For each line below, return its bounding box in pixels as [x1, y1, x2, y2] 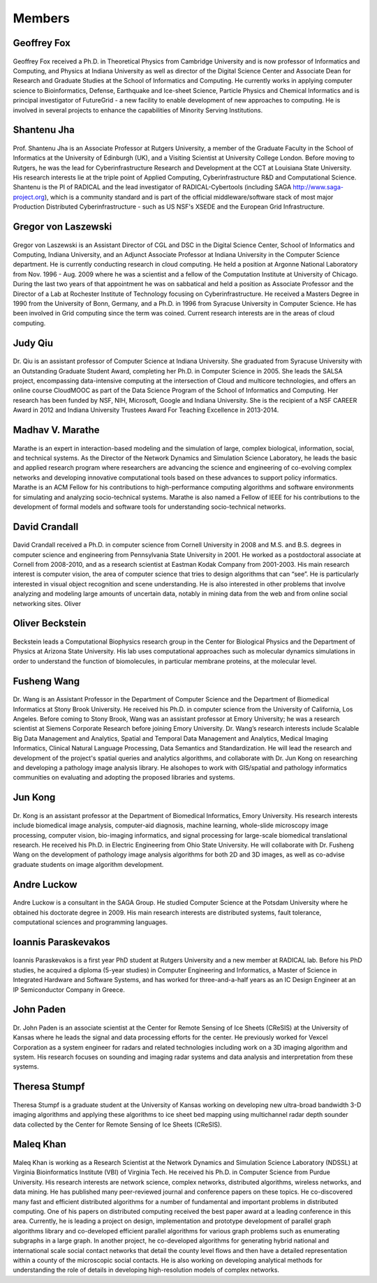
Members [13, 10, 70, 26]
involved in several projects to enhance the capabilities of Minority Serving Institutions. [13, 105, 263, 114]
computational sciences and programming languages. [13, 918, 168, 926]
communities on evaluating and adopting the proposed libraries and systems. [13, 773, 235, 782]
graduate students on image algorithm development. [13, 860, 164, 868]
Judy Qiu [13, 337, 54, 349]
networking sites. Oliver [13, 599, 82, 607]
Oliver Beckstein [13, 618, 87, 630]
